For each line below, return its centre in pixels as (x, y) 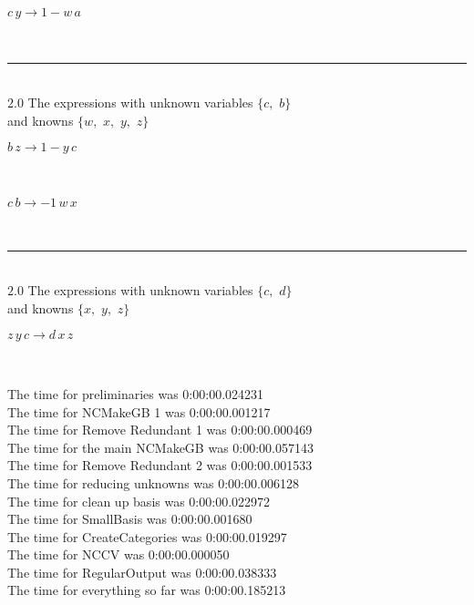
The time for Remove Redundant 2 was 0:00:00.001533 (160, 465)
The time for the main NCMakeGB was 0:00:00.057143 (160, 447)
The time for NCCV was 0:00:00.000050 (118, 554)
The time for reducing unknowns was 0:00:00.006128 (153, 482)
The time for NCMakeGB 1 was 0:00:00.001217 (139, 411)
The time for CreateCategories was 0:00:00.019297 (147, 536)
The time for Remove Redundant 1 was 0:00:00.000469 (160, 430)
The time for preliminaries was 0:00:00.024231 (136, 393)
